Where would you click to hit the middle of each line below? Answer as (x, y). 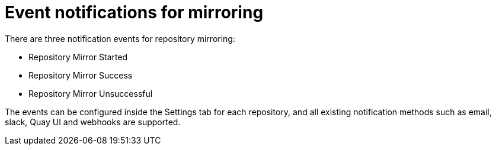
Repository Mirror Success (81, 75)
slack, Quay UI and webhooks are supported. (93, 122)
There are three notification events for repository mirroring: (120, 38)
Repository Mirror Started (78, 57)
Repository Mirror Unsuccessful (91, 93)
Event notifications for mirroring (134, 12)
